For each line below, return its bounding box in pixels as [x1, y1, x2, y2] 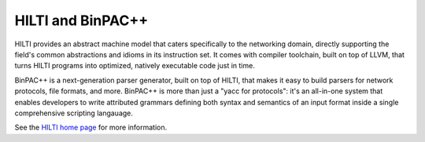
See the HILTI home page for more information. [14, 122, 168, 133]
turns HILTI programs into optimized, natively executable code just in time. [14, 61, 255, 71]
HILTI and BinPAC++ [14, 12, 149, 29]
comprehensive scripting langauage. [14, 108, 134, 118]
